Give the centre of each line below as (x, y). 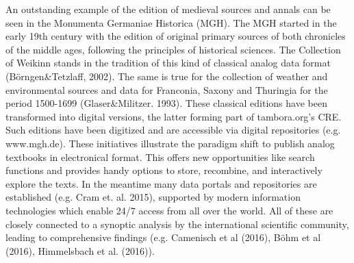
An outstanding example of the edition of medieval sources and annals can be (168, 9)
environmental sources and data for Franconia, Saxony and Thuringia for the (167, 89)
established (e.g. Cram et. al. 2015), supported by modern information (153, 197)
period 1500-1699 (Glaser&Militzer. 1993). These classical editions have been (166, 103)
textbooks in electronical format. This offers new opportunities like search (160, 156)
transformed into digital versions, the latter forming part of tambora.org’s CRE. (174, 116)
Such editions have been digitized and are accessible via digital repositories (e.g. (173, 130)
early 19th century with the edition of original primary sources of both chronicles (176, 36)
